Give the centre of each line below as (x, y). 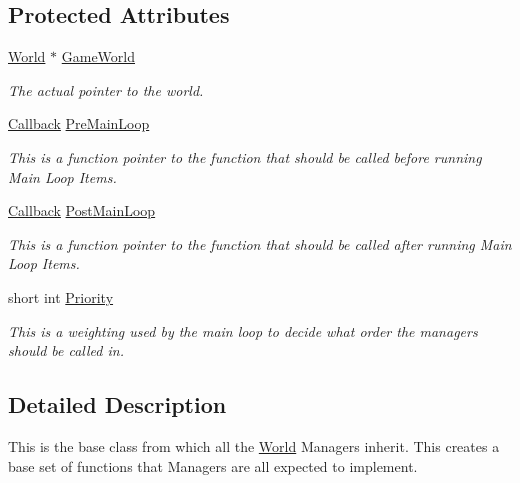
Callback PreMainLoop (79, 123)
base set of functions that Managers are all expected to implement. (213, 465)
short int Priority (61, 296)
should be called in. (66, 350)
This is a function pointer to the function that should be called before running (245, 156)
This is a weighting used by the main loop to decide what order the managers (243, 330)
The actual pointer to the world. (106, 89)
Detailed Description (117, 404)
